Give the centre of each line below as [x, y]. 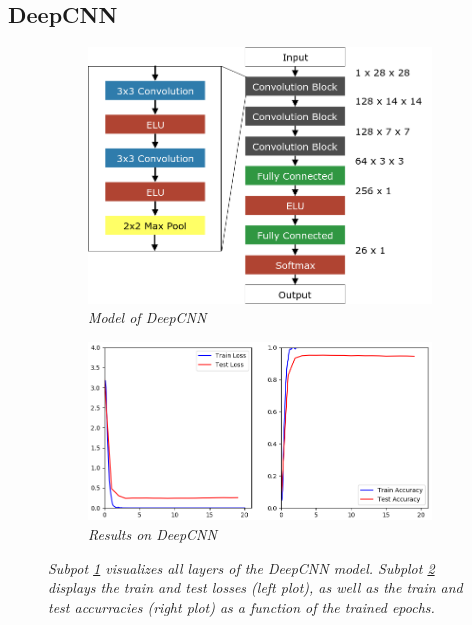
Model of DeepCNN [147, 317]
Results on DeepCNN [152, 533]
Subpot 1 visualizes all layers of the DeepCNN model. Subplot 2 [241, 567]
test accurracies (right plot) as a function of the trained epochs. [241, 606]
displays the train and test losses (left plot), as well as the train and [255, 587]
